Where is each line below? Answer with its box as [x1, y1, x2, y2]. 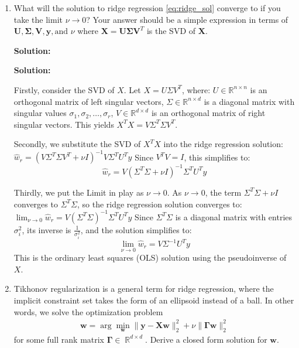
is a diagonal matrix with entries [175, 210, 293, 223]
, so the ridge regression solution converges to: [77, 197, 242, 210]
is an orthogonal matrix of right [151, 107, 266, 119]
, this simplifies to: [184, 151, 250, 163]
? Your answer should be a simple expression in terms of [86, 13, 288, 25]
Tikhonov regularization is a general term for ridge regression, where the [13, 282, 274, 295]
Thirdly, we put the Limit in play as [13, 186, 144, 198]
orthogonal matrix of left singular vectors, [13, 95, 164, 107]
